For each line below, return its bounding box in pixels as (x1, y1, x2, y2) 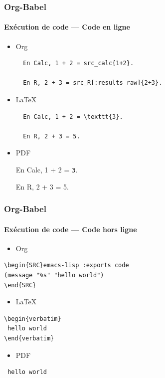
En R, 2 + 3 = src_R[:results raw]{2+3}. (23, 79, 163, 87)
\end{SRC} (4, 281, 36, 289)
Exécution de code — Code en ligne (4, 22, 130, 32)
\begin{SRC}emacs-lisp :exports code (4, 262, 129, 269)
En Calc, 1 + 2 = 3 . (15, 164, 78, 174)
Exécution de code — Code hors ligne (4, 224, 137, 234)
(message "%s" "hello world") (4, 272, 104, 279)
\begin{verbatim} (4, 315, 61, 322)
